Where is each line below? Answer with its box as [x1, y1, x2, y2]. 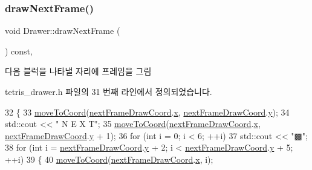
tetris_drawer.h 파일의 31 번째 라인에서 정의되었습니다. [5, 85, 212, 97]
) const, [5, 44, 33, 57]
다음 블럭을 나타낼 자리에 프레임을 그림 [5, 65, 152, 77]
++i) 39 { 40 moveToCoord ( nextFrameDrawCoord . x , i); [5, 152, 213, 165]
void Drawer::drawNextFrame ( [5, 24, 120, 37]
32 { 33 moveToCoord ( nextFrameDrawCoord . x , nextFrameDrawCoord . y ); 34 [5, 105, 290, 118]
